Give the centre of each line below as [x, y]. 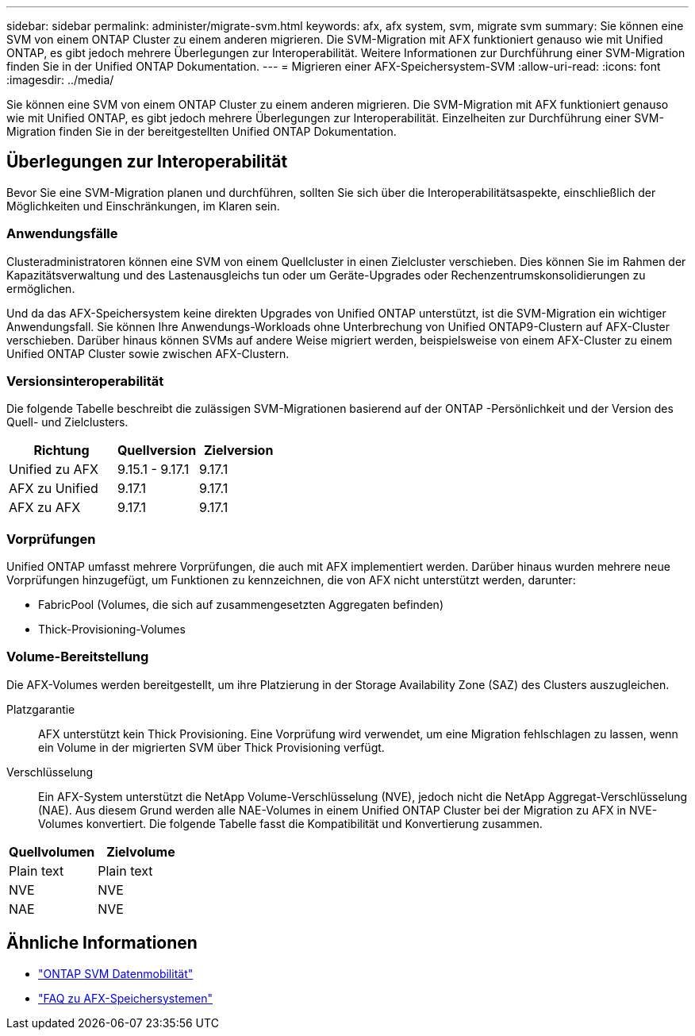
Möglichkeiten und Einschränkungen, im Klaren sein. [143, 206]
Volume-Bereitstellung [78, 657]
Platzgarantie [41, 709]
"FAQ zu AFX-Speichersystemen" [126, 998]
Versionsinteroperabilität [85, 381]
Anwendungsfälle [62, 234]
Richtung [61, 451]
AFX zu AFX [45, 508]
